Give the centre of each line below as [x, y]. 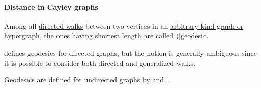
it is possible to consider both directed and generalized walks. [100, 62]
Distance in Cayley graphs [51, 6]
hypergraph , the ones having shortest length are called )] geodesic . [106, 36]
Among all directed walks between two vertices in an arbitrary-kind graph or [124, 26]
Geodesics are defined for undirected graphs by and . [86, 80]
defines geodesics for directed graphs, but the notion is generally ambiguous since [130, 52]
